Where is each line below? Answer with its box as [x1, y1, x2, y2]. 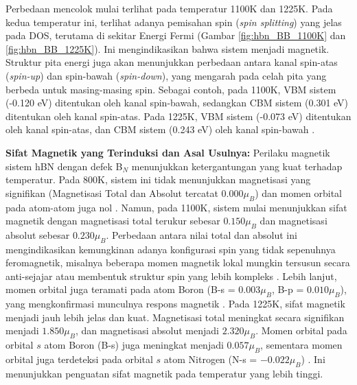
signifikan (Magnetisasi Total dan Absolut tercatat [5, 185, 218, 200]
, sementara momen [260, 338, 343, 352]
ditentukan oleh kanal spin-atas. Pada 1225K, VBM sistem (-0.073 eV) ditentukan [5, 108, 352, 123]
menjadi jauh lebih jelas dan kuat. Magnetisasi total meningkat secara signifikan [5, 310, 345, 324]
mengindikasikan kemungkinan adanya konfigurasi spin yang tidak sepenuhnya [5, 242, 336, 256]
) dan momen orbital [255, 185, 342, 200]
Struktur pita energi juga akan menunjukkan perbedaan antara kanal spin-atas [5, 55, 338, 69]
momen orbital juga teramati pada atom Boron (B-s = [5, 282, 235, 296]
